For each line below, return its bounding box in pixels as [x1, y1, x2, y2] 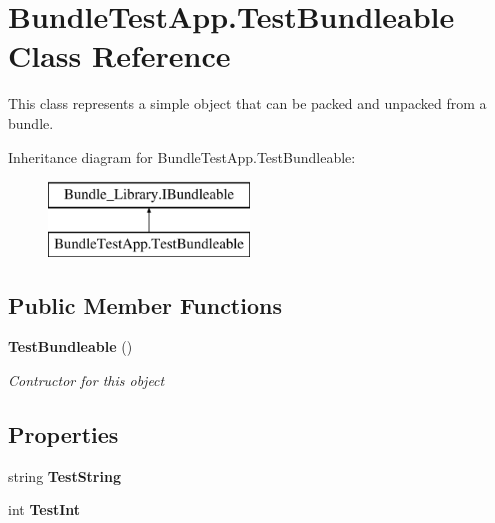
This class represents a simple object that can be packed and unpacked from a [8, 93, 487, 114]
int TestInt [8, 499, 81, 520]
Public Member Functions [8, 289, 282, 320]
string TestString [8, 465, 121, 486]
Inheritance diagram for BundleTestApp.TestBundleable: [8, 146, 356, 167]
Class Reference [8, 35, 231, 76]
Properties [8, 419, 119, 450]
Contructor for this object [8, 370, 165, 391]
